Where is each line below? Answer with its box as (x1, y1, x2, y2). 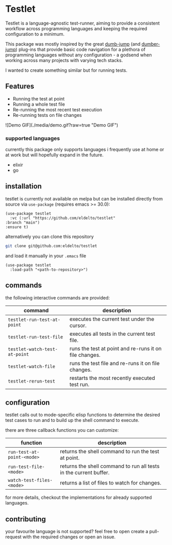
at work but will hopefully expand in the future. (5, 152, 104, 158)
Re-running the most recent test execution (12, 106, 102, 113)
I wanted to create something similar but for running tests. (5, 67, 127, 73)
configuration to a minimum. (5, 31, 65, 37)
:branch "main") (5, 220, 40, 225)
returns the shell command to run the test (59, 448, 160, 455)
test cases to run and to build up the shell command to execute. (5, 417, 140, 423)
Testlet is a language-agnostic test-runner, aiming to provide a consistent (5, 20, 160, 26)
